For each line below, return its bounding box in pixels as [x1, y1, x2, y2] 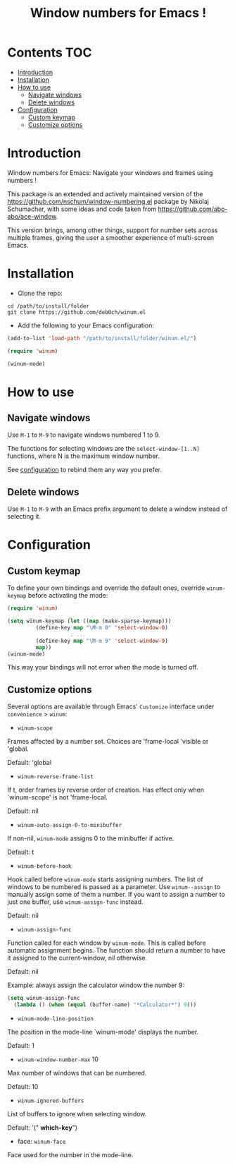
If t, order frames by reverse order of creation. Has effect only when [7, 785, 205, 795]
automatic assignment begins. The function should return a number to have [7, 946, 227, 955]
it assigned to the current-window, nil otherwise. [7, 954, 148, 962]
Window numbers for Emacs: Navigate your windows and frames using [7, 168, 213, 177]
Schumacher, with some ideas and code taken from [7, 205, 157, 213]
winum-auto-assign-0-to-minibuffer [17, 822, 122, 829]
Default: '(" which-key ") [7, 1123, 78, 1132]
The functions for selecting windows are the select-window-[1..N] [7, 445, 201, 453]
